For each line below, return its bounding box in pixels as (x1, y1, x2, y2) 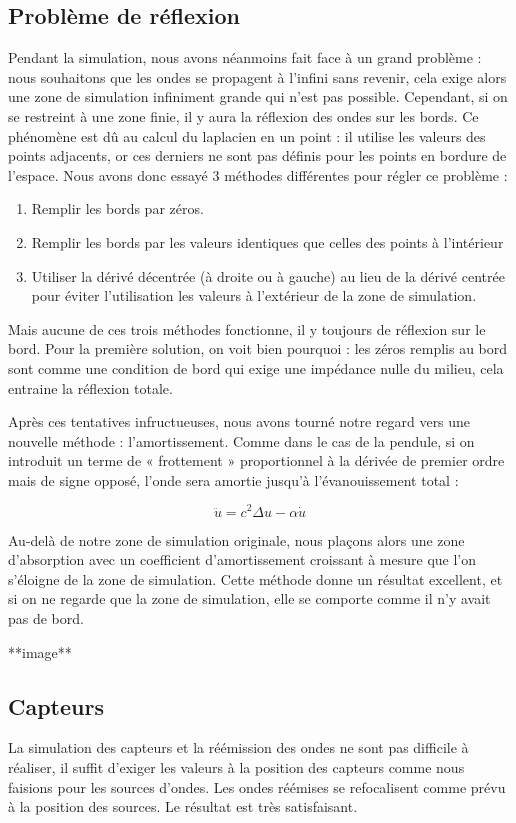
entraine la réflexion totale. (8, 377, 173, 398)
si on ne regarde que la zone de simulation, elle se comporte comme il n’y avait (8, 588, 491, 609)
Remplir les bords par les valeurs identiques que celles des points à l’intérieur (31, 231, 504, 252)
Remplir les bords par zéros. (31, 198, 204, 219)
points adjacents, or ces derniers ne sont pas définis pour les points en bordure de (8, 145, 507, 166)
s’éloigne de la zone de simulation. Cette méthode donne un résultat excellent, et (8, 568, 503, 589)
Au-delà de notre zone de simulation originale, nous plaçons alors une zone (8, 529, 465, 550)
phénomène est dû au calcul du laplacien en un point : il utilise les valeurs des (8, 125, 486, 146)
